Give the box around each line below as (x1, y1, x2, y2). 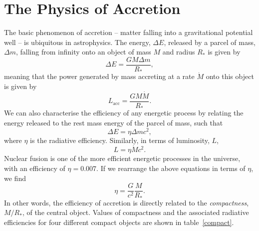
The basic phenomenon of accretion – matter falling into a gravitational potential (4, 27, 253, 37)
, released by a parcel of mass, (164, 36, 256, 47)
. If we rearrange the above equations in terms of (96, 163, 246, 173)
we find (4, 172, 26, 183)
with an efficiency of (4, 163, 65, 173)
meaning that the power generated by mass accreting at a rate (4, 71, 195, 81)
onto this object (206, 71, 254, 81)
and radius (162, 46, 195, 57)
